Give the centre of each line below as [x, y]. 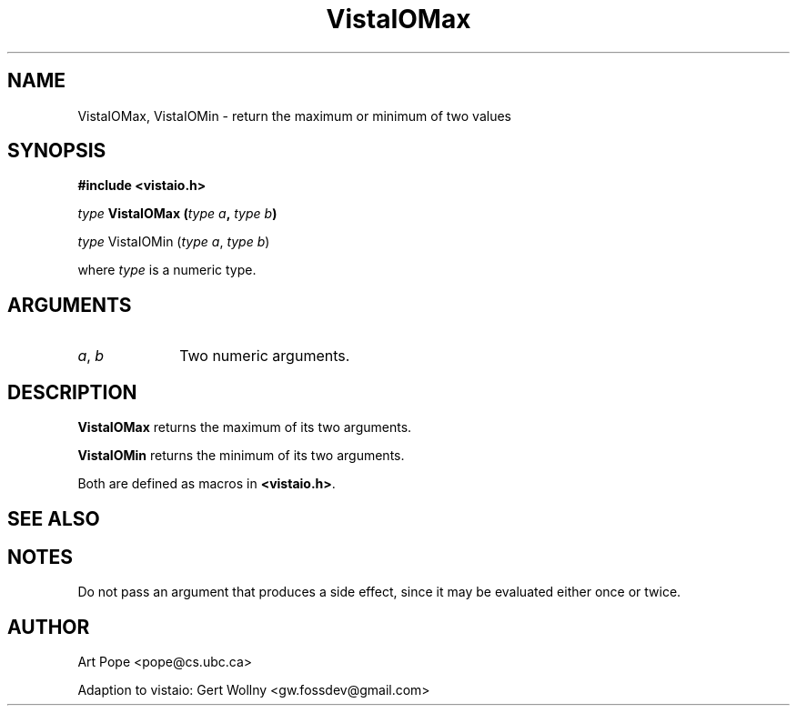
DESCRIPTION [72, 392]
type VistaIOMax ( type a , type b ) [177, 214]
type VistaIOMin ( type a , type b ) [174, 242]
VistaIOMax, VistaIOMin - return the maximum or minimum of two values [294, 115]
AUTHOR [49, 627]
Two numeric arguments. [265, 356]
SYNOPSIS [57, 151]
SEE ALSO [54, 518]
